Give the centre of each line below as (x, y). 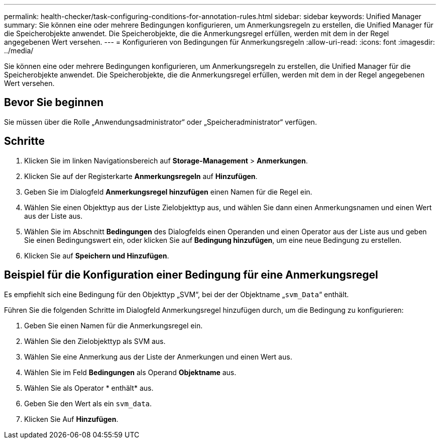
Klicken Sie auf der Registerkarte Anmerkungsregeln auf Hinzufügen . (141, 176)
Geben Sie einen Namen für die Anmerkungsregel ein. (114, 325)
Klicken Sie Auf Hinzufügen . (71, 419)
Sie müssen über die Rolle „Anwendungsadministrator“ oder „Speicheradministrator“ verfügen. (160, 122)
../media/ (19, 51)
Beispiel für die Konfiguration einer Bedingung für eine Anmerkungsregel (191, 275)
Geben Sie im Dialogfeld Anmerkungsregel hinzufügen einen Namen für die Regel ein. (168, 192)
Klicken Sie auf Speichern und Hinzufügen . (97, 255)
